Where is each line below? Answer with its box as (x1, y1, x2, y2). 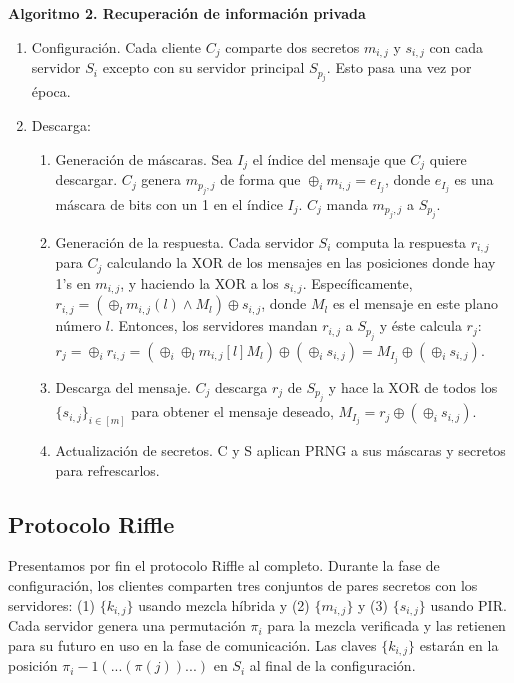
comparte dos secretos (225, 36, 360, 57)
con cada (429, 36, 484, 57)
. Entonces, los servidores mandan (110, 315, 318, 336)
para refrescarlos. (55, 459, 160, 480)
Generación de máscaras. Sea (55, 148, 233, 169)
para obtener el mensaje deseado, (131, 401, 334, 422)
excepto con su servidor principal (102, 57, 305, 78)
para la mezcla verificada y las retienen (267, 615, 506, 636)
